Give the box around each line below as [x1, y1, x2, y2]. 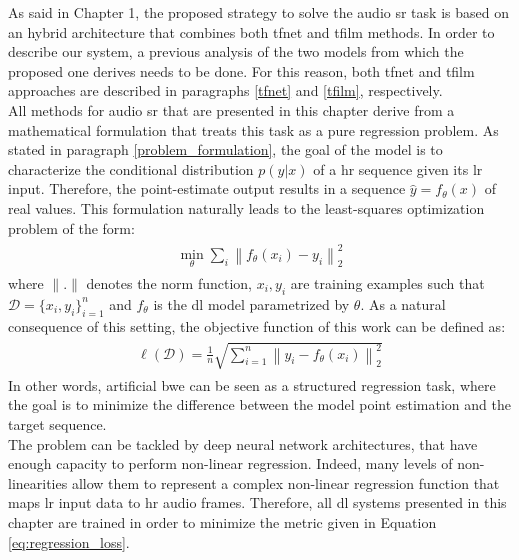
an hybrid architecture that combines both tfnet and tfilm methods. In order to [8, 21, 495, 42]
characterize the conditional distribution [8, 158, 254, 179]
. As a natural [360, 293, 446, 314]
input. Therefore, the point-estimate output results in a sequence [8, 178, 406, 199]
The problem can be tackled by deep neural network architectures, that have [8, 433, 478, 454]
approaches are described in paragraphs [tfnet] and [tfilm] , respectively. [8, 80, 443, 101]
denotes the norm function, [86, 273, 252, 294]
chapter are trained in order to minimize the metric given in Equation [8, 511, 437, 532]
